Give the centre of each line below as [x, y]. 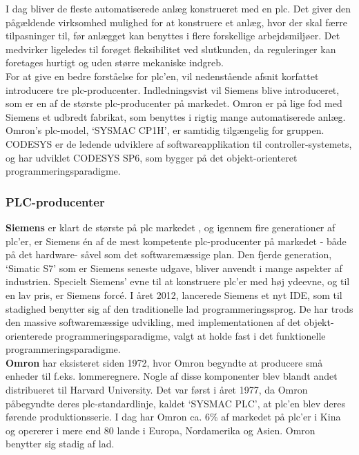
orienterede [29, 335]
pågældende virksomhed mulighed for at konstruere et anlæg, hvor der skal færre [176, 22]
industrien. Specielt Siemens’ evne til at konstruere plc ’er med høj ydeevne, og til [178, 281]
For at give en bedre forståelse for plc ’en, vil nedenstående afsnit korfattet [162, 76]
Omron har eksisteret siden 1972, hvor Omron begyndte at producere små [164, 362]
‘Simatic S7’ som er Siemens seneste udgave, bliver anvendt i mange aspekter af [174, 268]
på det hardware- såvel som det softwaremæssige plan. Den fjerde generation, [169, 254]
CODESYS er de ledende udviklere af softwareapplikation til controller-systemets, [179, 143]
